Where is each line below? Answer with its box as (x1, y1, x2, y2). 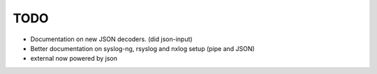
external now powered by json (30, 54, 118, 63)
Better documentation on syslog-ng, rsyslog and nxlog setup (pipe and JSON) (30, 44, 255, 52)
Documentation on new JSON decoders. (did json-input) (30, 35, 193, 43)
